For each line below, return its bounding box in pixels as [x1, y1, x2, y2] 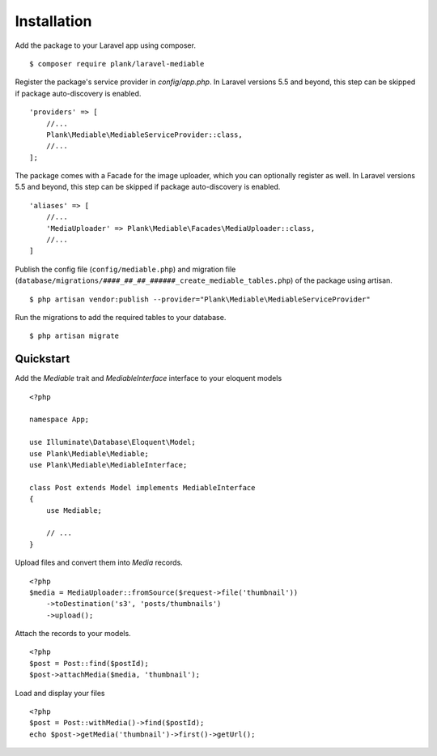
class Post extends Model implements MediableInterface [29, 483, 256, 492]
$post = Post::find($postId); [29, 659, 150, 668]
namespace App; [29, 415, 90, 425]
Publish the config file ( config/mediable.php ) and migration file [15, 264, 236, 274]
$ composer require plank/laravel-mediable [29, 59, 205, 68]
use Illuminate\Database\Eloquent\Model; [29, 438, 196, 447]
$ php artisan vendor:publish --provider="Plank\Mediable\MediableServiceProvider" [29, 294, 371, 304]
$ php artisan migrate [29, 331, 120, 340]
